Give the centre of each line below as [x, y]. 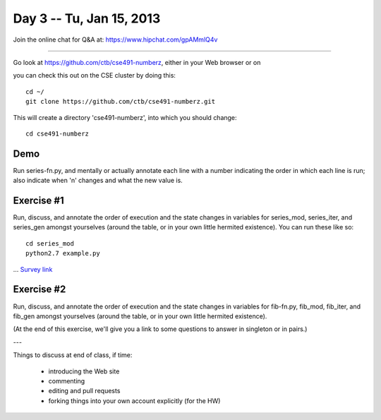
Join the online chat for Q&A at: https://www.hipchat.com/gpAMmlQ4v [115, 40]
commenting [67, 380]
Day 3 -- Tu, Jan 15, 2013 [87, 18]
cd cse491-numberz [58, 133]
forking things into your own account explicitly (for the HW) [134, 401]
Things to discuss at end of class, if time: [73, 355]
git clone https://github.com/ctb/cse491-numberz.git [120, 102]
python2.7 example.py [63, 253]
